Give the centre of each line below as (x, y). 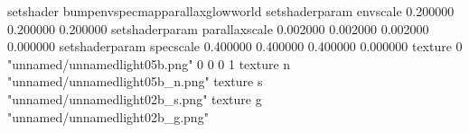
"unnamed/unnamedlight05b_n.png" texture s (135, 81)
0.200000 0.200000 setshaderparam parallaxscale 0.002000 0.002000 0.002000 (218, 28)
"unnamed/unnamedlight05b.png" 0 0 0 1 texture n (149, 63)
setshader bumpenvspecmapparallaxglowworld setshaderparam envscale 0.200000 (231, 11)
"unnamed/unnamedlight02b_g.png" (108, 116)
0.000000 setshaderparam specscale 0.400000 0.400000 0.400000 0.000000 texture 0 (235, 46)
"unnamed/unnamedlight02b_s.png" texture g (135, 98)
